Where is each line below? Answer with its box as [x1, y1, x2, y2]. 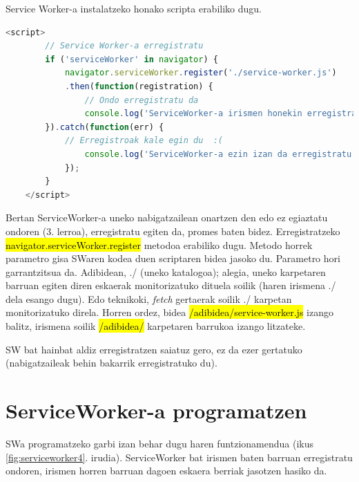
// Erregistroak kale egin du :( [64, 136, 223, 146]
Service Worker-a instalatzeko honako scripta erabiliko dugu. [6, 1, 262, 15]
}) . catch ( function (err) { [45, 122, 164, 132]
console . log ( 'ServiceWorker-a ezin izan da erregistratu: [84, 149, 357, 159]
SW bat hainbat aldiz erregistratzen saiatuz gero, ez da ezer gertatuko [6, 342, 302, 356]
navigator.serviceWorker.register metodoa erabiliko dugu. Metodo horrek [6, 237, 313, 252]
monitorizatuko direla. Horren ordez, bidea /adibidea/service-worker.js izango [6, 305, 333, 319]
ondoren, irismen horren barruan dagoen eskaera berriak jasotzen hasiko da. [6, 463, 327, 478]
